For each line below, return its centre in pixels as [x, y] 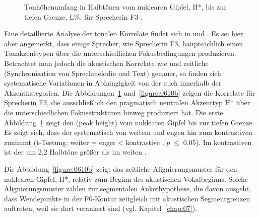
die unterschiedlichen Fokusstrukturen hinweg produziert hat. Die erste [114, 112]
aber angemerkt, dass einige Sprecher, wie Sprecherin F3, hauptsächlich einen [123, 43]
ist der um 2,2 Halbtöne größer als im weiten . [75, 152]
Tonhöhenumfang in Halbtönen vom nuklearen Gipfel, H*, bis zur [125, 7]
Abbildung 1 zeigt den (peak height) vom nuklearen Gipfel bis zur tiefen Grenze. [129, 122]
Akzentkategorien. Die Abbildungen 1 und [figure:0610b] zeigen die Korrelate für [130, 92]
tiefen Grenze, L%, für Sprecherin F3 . [83, 16]
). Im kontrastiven [224, 142]
